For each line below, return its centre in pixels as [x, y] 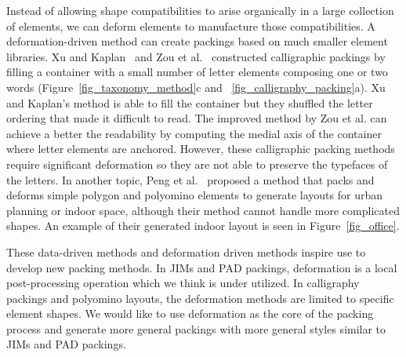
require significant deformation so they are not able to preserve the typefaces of [197, 164]
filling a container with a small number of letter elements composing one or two [197, 72]
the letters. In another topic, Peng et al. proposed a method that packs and [190, 179]
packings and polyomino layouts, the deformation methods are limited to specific [200, 298]
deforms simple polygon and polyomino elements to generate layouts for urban [194, 195]
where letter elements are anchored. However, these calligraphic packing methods [201, 149]
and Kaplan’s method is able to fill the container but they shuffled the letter [190, 102]
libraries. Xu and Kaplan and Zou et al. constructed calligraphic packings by [196, 56]
